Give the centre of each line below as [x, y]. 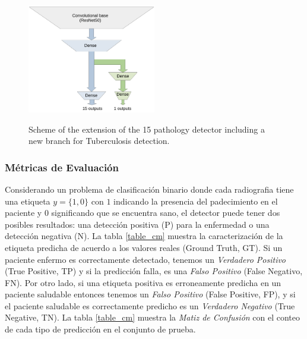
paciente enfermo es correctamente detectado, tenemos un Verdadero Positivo [145, 259]
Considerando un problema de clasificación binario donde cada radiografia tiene [149, 189]
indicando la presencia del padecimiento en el [196, 201]
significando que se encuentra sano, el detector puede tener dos [166, 213]
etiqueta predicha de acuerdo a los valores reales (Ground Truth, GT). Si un [144, 247]
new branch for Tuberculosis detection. [99, 141]
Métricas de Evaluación [62, 167]
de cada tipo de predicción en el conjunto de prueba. [100, 329]
